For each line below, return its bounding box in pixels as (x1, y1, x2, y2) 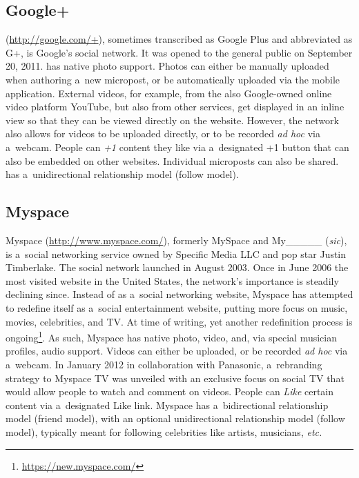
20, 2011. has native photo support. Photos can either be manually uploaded (6, 59, 329, 73)
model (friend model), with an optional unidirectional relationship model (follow (6, 411, 345, 426)
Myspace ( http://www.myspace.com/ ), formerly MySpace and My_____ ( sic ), (6, 232, 347, 247)
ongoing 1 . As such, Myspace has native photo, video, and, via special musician (6, 328, 337, 344)
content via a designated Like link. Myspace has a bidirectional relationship (6, 397, 329, 412)
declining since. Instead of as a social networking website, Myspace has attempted (6, 287, 353, 301)
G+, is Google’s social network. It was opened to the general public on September (6, 45, 353, 59)
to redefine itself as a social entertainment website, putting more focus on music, (6, 300, 348, 315)
